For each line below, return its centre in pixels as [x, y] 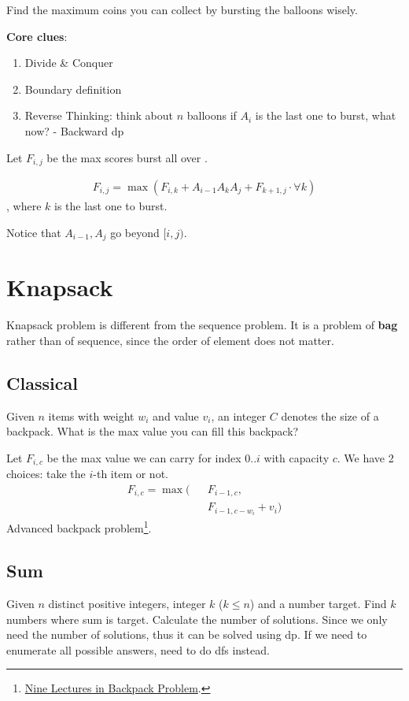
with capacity [297, 457]
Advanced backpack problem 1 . [79, 527]
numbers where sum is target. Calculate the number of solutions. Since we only [197, 619]
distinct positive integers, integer [127, 603]
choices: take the [46, 474]
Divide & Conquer [69, 63]
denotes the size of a [330, 415]
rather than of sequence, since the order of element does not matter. [170, 340]
